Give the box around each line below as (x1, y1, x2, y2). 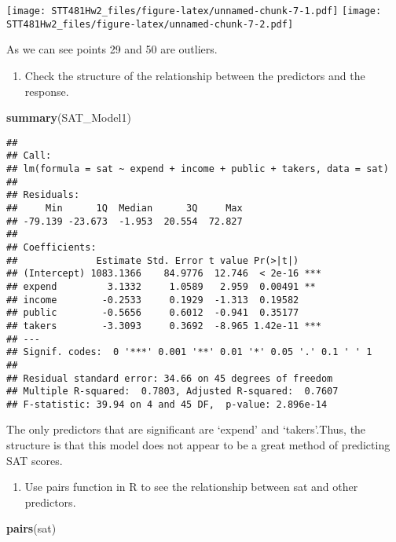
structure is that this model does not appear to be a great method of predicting (6, 437, 390, 453)
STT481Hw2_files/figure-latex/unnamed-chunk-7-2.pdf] (6, 18, 294, 30)
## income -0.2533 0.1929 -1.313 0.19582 (6, 294, 299, 306)
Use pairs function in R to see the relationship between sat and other (24, 478, 358, 495)
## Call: (6, 150, 52, 162)
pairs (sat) (6, 520, 57, 537)
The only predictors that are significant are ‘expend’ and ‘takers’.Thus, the (6, 421, 366, 438)
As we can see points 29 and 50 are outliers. (6, 41, 218, 57)
